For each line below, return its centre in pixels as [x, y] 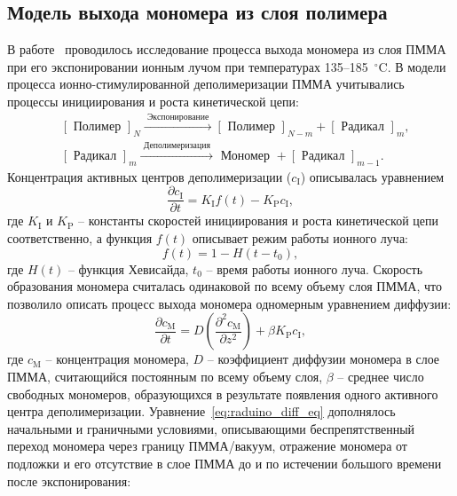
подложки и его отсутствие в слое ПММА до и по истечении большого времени [225, 464]
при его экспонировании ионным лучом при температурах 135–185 [188, 66]
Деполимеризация [177, 146]
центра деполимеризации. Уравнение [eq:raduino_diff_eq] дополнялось [201, 411]
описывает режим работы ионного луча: [300, 238]
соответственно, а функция [80, 238]
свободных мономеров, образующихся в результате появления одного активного [223, 394]
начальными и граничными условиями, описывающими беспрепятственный [211, 428]
